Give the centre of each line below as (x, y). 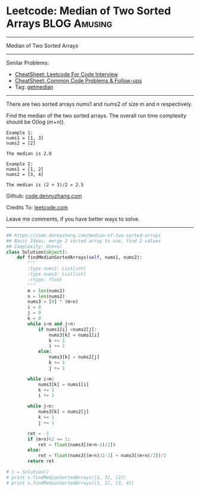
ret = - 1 (38, 433)
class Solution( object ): (37, 252)
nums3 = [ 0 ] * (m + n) (53, 302)
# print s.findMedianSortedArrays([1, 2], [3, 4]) (70, 483)
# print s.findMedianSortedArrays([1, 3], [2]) (66, 477)
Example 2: (20, 164)
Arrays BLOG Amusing (59, 23)
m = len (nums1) (46, 291)
